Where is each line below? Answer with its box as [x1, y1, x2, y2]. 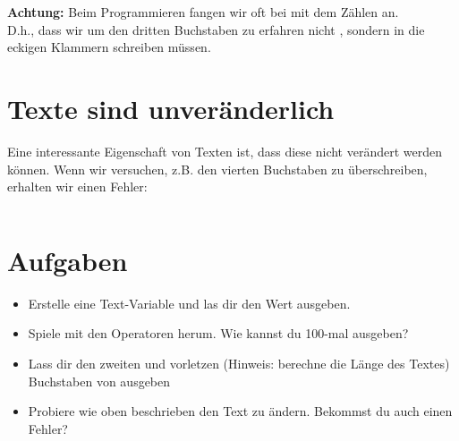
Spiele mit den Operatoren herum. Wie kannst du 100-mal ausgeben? [28, 324, 409, 343]
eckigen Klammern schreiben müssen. [7, 38, 211, 56]
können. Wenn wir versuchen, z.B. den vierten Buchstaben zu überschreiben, [7, 159, 428, 178]
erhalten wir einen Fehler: [7, 177, 148, 196]
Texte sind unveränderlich [7, 89, 335, 126]
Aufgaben [7, 242, 128, 278]
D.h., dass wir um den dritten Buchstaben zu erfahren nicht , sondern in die [7, 20, 425, 38]
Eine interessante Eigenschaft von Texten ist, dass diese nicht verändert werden [7, 141, 442, 160]
